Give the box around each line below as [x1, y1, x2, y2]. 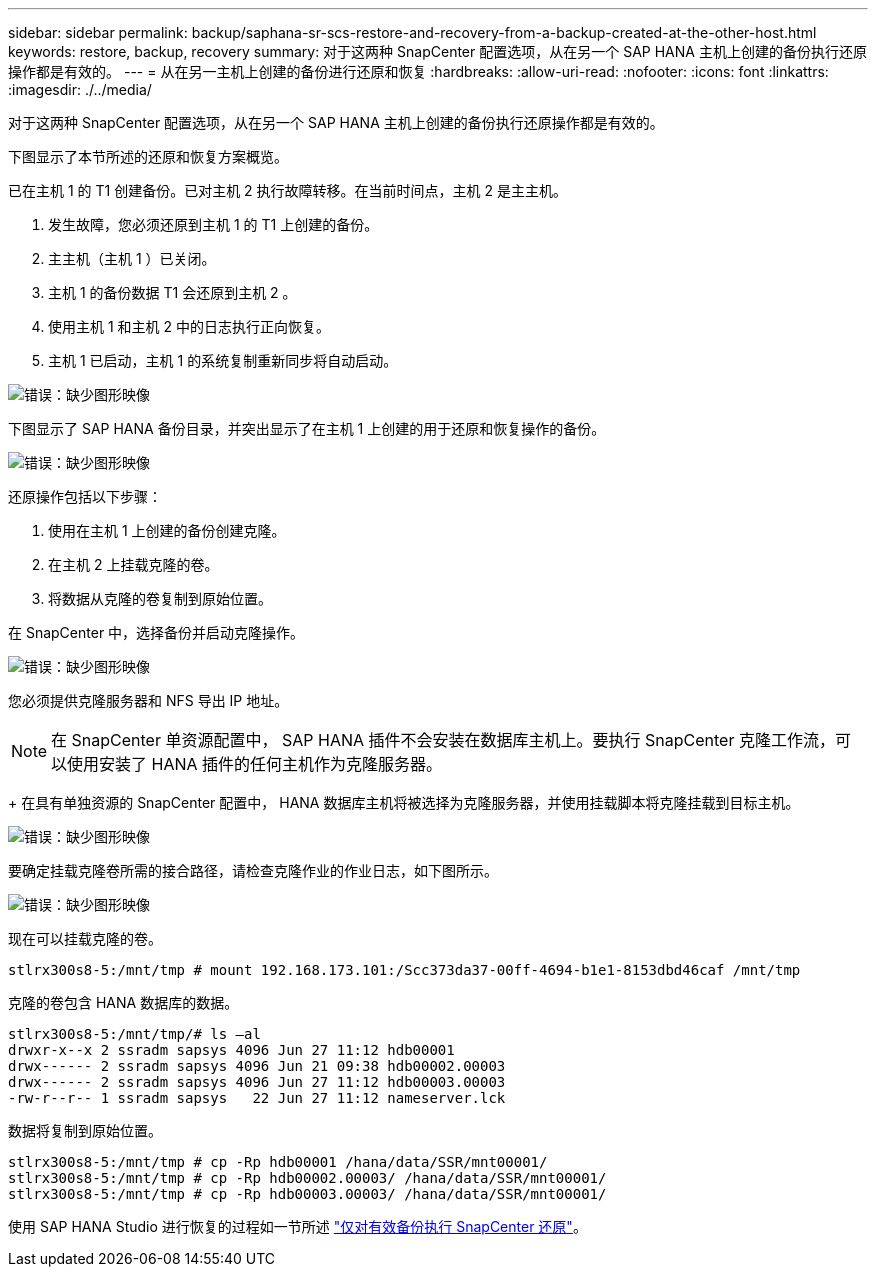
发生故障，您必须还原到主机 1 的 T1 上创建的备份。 [48, 216, 379, 233]
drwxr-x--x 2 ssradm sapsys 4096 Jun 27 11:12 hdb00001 [8, 1042, 455, 1058]
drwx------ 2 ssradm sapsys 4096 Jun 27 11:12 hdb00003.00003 [8, 1074, 506, 1090]
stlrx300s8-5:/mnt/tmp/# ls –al [8, 1026, 261, 1042]
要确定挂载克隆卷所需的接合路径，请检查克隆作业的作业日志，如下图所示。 [8, 862, 498, 879]
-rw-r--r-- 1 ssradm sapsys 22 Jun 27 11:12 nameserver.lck [8, 1090, 506, 1106]
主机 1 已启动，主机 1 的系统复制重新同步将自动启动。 [48, 352, 398, 369]
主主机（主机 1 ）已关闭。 [48, 250, 216, 267]
